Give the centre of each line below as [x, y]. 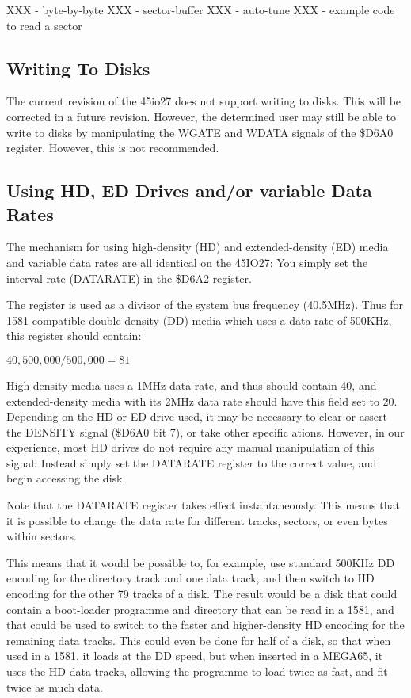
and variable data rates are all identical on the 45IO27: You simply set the [187, 262]
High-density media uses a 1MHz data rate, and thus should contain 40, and [192, 385]
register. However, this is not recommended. [113, 148]
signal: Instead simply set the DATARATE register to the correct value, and [192, 462]
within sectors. [42, 536]
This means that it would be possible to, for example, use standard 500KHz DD [201, 562]
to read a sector [44, 25]
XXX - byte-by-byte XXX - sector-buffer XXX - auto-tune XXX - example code [201, 10]
